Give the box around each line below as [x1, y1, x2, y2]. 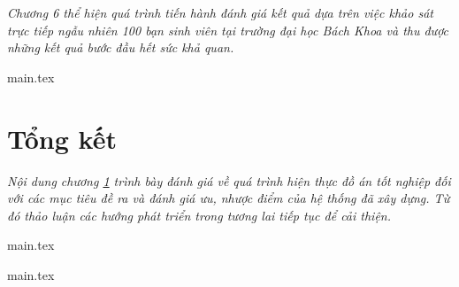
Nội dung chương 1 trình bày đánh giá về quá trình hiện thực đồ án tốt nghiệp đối [7, 171, 451, 190]
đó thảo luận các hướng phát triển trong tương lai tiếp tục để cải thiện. [7, 206, 392, 224]
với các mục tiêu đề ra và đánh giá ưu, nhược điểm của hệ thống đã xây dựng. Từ [7, 189, 450, 207]
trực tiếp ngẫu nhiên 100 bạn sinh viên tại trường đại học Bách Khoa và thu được [7, 20, 449, 39]
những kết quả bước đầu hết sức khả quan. [7, 38, 234, 57]
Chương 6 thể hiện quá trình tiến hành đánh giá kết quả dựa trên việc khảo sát [7, 4, 433, 21]
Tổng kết [7, 120, 117, 156]
